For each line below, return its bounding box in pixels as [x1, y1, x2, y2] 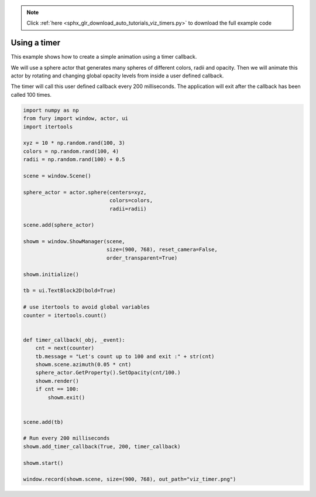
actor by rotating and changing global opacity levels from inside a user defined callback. [11, 72, 224, 79]
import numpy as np [23, 107, 79, 114]
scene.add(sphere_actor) [23, 222, 95, 229]
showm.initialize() [23, 271, 79, 278]
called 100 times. [11, 91, 52, 98]
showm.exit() [47, 394, 85, 401]
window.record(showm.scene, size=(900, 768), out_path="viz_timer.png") [23, 476, 236, 483]
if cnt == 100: [35, 386, 79, 393]
